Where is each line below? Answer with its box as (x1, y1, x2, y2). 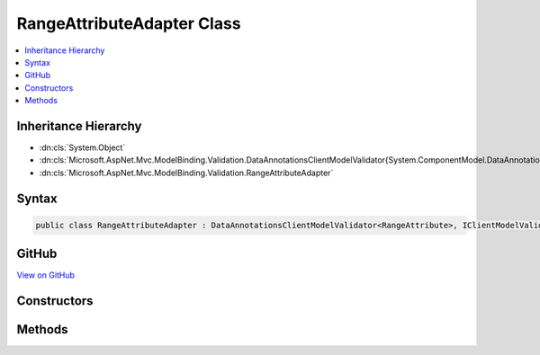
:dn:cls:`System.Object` (39, 142, 126, 153)
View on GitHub (16, 270, 76, 280)
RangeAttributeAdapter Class (16, 13, 242, 33)
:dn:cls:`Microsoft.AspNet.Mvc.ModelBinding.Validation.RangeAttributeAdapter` (39, 167, 334, 178)
